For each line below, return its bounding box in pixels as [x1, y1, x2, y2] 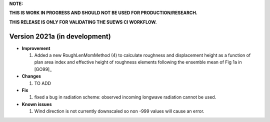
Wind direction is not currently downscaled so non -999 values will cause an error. [34, 108, 204, 114]
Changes [21, 73, 41, 79]
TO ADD [34, 80, 51, 86]
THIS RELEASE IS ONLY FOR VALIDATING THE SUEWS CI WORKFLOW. [9, 19, 157, 25]
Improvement [21, 45, 50, 51]
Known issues [21, 101, 52, 107]
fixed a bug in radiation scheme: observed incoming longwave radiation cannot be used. [34, 94, 216, 100]
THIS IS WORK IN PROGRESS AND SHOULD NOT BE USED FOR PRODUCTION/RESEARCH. [9, 10, 197, 16]
